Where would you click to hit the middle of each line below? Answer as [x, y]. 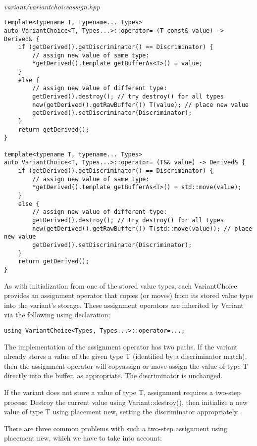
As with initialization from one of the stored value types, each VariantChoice [121, 285]
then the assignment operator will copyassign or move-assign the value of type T [126, 366]
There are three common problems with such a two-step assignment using [116, 428]
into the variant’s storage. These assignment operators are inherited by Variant [124, 305]
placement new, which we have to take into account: [83, 438]
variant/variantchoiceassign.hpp [52, 6]
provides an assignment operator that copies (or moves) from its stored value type [128, 295]
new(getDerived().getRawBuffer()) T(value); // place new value [140, 105]
